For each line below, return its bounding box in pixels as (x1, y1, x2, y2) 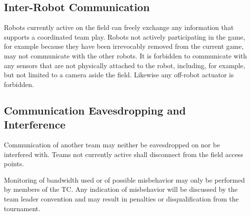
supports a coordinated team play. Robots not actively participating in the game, (4, 31, 245, 42)
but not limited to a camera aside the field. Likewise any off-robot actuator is (4, 70, 234, 80)
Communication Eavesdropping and (4, 102, 186, 117)
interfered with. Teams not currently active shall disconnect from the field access (4, 149, 243, 159)
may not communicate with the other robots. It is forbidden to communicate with (4, 50, 247, 60)
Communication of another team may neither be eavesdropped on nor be (4, 139, 220, 149)
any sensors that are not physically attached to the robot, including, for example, (4, 60, 245, 70)
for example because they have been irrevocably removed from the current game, (4, 41, 244, 51)
